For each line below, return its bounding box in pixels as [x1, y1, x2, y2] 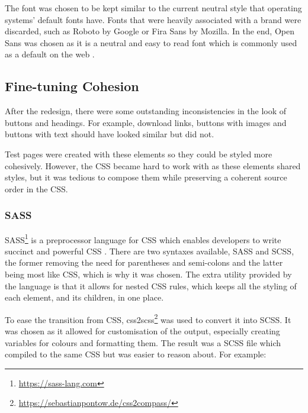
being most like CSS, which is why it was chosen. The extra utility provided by [5, 267, 292, 280]
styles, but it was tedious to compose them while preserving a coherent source [5, 171, 287, 183]
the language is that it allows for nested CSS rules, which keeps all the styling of [5, 279, 297, 292]
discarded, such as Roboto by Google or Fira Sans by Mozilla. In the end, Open [5, 25, 294, 37]
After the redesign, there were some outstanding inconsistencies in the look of [5, 105, 287, 117]
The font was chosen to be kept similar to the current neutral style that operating [5, 2, 302, 14]
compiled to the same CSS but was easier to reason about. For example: [5, 348, 267, 360]
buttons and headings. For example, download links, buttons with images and [5, 116, 287, 128]
